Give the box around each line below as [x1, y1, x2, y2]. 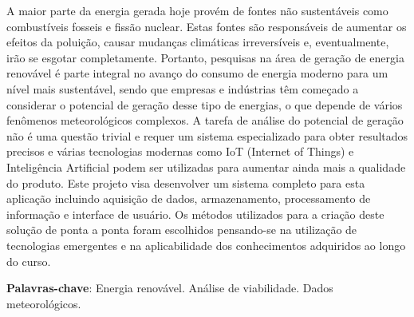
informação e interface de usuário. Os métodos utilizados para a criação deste [6, 205, 384, 222]
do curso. [6, 252, 51, 269]
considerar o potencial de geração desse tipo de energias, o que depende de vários [6, 96, 403, 113]
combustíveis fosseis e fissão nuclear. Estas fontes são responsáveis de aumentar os [6, 18, 407, 34]
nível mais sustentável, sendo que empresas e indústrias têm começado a [6, 80, 359, 97]
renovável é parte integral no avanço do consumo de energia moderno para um [6, 65, 388, 81]
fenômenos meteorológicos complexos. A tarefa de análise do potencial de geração [6, 112, 404, 129]
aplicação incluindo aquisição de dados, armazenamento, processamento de [6, 190, 371, 207]
